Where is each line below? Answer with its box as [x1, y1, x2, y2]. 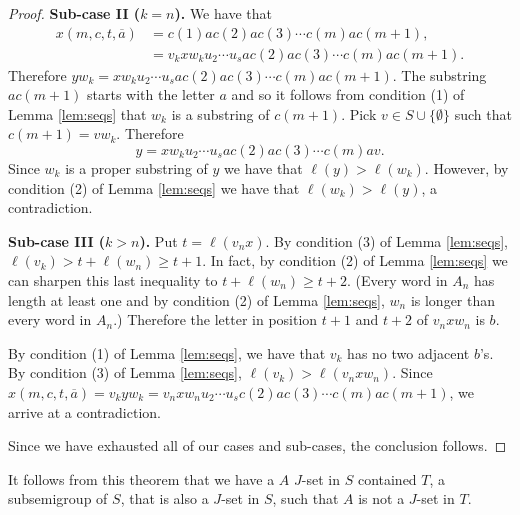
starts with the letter [87, 84, 215, 105]
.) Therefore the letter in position [113, 309, 318, 330]
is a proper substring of [65, 158, 208, 179]
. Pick [341, 103, 377, 124]
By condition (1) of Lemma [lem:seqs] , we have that [8, 342, 326, 363]
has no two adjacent [347, 342, 470, 363]
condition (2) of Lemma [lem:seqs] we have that [8, 177, 300, 198]
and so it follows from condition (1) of [231, 84, 465, 105]
